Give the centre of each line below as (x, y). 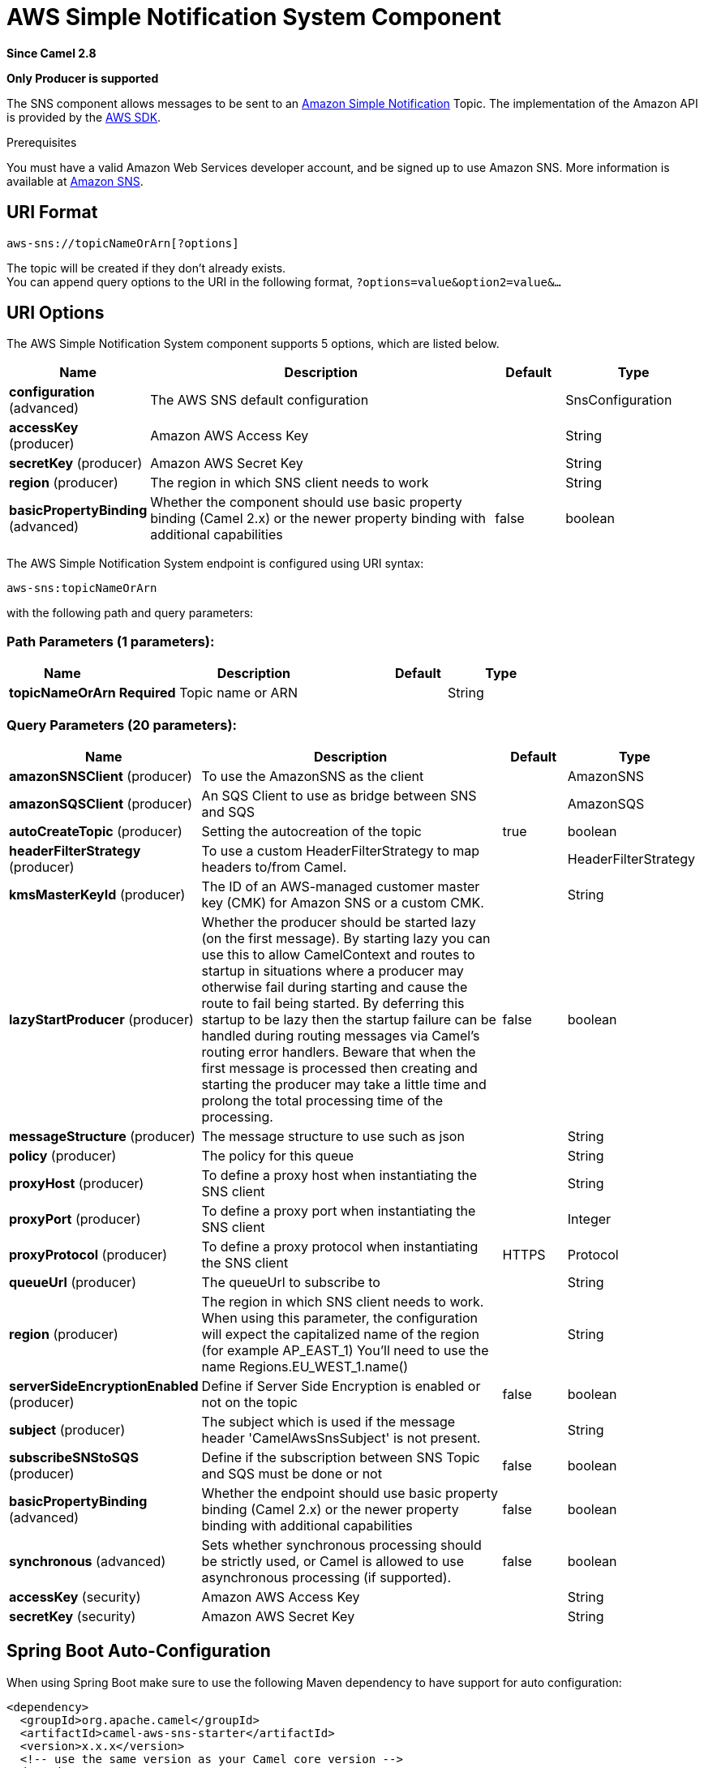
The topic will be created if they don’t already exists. (146, 268)
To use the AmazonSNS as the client (313, 776)
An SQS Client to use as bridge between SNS (339, 795)
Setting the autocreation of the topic (311, 831)
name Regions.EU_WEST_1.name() (305, 1366)
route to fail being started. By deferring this (333, 1003)
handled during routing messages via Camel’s (341, 1035)
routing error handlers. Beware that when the (339, 1051)
